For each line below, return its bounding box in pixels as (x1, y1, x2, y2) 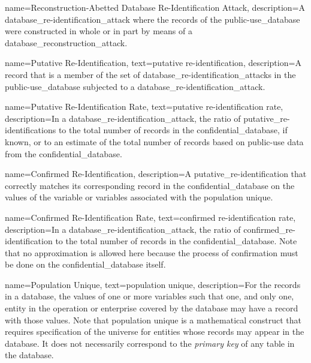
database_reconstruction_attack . (5, 36, 128, 49)
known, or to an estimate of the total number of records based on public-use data (5, 135, 304, 148)
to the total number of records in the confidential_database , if (58, 124, 288, 136)
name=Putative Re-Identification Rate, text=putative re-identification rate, (5, 100, 283, 113)
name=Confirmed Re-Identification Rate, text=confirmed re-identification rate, (5, 211, 296, 223)
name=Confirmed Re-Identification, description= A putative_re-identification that (5, 167, 307, 180)
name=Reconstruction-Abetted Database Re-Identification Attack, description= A (5, 1, 306, 13)
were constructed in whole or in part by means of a (5, 25, 192, 37)
